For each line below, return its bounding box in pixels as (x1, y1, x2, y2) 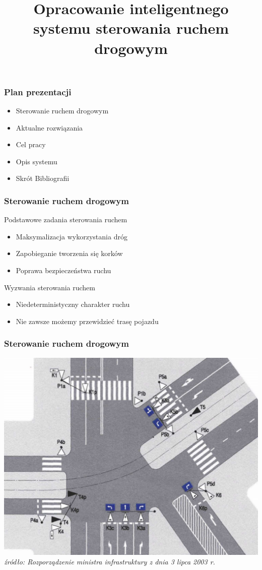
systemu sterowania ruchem (33, 18, 229, 38)
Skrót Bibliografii (16, 173, 70, 183)
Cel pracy (16, 139, 46, 150)
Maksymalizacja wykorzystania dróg (16, 231, 127, 241)
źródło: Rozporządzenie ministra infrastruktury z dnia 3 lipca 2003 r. (4, 556, 215, 567)
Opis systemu (16, 156, 57, 166)
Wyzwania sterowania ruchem (4, 282, 95, 292)
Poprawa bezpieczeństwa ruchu (16, 265, 111, 276)
